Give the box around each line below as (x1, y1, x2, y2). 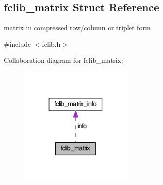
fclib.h (42, 38, 61, 49)
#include (4, 38, 31, 49)
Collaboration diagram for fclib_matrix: (4, 55, 123, 65)
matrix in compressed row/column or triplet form (4, 22, 151, 33)
